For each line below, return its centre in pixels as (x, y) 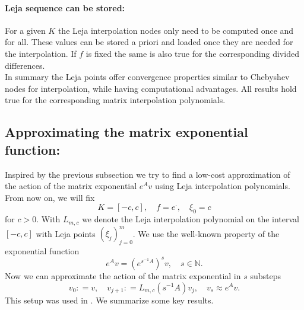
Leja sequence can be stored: (65, 7)
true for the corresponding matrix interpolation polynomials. (115, 100)
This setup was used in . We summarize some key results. (109, 300)
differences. (25, 65)
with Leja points (66, 233)
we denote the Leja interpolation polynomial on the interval (191, 219)
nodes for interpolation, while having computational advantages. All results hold (151, 88)
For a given (25, 30)
